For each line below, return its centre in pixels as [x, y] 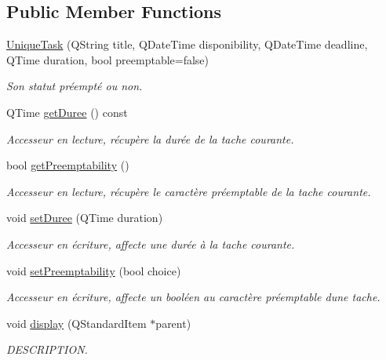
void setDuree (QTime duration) [85, 218]
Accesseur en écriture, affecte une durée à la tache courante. [151, 244]
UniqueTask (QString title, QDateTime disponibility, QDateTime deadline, [187, 44]
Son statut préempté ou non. [75, 86]
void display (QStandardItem [76, 323]
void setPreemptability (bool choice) [94, 270]
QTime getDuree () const [67, 112]
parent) [173, 323]
